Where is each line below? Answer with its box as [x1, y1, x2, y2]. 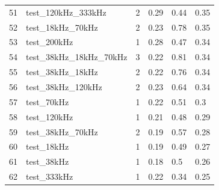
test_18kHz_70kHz [26, 20, 98, 33]
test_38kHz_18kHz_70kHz [26, 51, 128, 63]
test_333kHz [26, 170, 73, 183]
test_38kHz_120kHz [26, 80, 102, 93]
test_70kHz [26, 95, 69, 108]
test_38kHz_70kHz [26, 125, 98, 138]
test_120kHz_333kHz [26, 5, 106, 18]
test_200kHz [26, 35, 73, 48]
